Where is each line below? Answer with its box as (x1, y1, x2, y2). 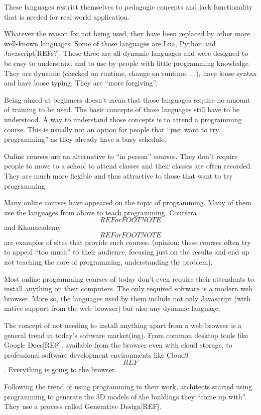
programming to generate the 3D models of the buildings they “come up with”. (4, 391, 247, 401)
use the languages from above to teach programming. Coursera (4, 207, 197, 217)
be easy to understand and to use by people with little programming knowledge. (4, 57, 250, 68)
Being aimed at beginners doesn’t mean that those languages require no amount (4, 94, 250, 105)
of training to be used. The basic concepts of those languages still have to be (4, 104, 240, 115)
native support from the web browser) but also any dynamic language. (4, 303, 220, 313)
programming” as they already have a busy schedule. (4, 134, 167, 144)
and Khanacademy (4, 222, 61, 232)
